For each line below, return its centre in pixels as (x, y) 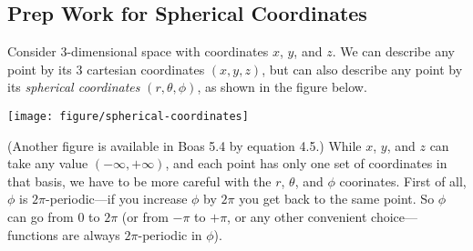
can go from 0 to (54, 217)
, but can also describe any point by (362, 69)
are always (91, 234)
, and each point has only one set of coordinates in (306, 163)
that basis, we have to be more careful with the (139, 181)
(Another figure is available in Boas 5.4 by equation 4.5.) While (185, 145)
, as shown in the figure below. (282, 87)
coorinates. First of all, (403, 181)
